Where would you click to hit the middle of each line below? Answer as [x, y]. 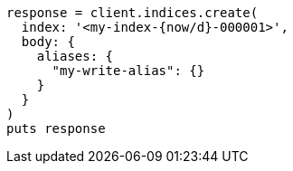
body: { [48, 42]
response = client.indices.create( [132, 13]
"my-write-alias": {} [128, 71]
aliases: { [75, 56]
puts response [56, 128]
